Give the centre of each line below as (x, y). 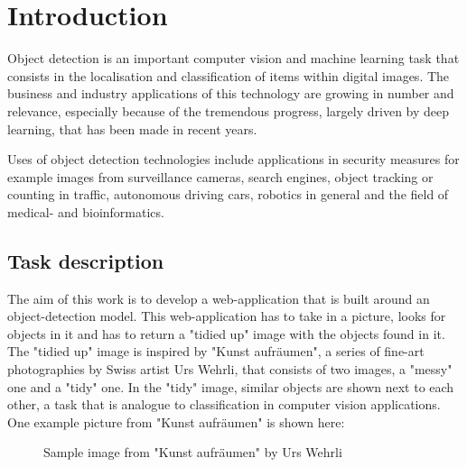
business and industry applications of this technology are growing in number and (231, 93)
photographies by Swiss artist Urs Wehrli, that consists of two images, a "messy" (230, 369)
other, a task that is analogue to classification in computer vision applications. (224, 404)
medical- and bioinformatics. (86, 211)
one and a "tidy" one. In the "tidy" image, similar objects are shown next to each (231, 386)
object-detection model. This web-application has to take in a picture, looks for (227, 316)
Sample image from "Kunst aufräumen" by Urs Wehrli (193, 452)
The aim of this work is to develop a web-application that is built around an (219, 298)
